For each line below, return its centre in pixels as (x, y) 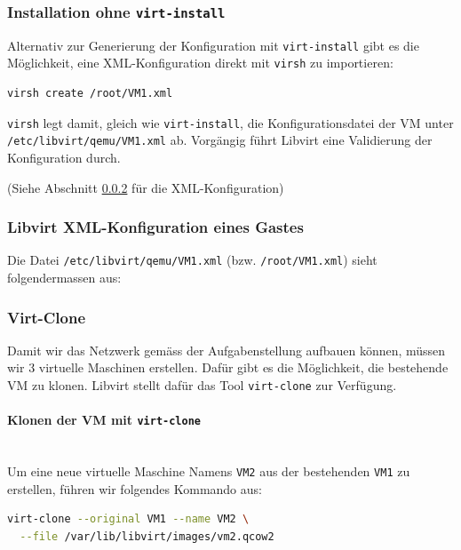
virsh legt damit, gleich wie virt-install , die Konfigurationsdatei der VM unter (230, 122)
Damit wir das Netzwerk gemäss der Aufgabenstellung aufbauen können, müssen (227, 350)
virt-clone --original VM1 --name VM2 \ (128, 519)
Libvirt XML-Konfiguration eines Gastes (155, 227)
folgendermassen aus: (64, 278)
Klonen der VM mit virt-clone (104, 420)
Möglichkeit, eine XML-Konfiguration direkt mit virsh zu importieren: (200, 63)
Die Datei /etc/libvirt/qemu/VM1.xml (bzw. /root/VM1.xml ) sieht (192, 260)
